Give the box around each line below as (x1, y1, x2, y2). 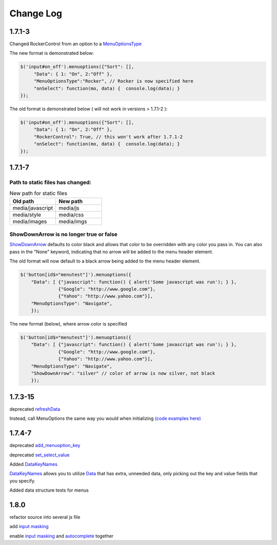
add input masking (9, 523, 49, 530)
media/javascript (12, 204, 53, 211)
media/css (58, 211, 84, 218)
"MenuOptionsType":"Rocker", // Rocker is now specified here (33, 78, 194, 84)
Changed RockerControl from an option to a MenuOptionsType (9, 41, 142, 47)
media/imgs (58, 218, 87, 225)
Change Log (9, 8, 63, 19)
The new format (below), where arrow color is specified (9, 321, 128, 327)
